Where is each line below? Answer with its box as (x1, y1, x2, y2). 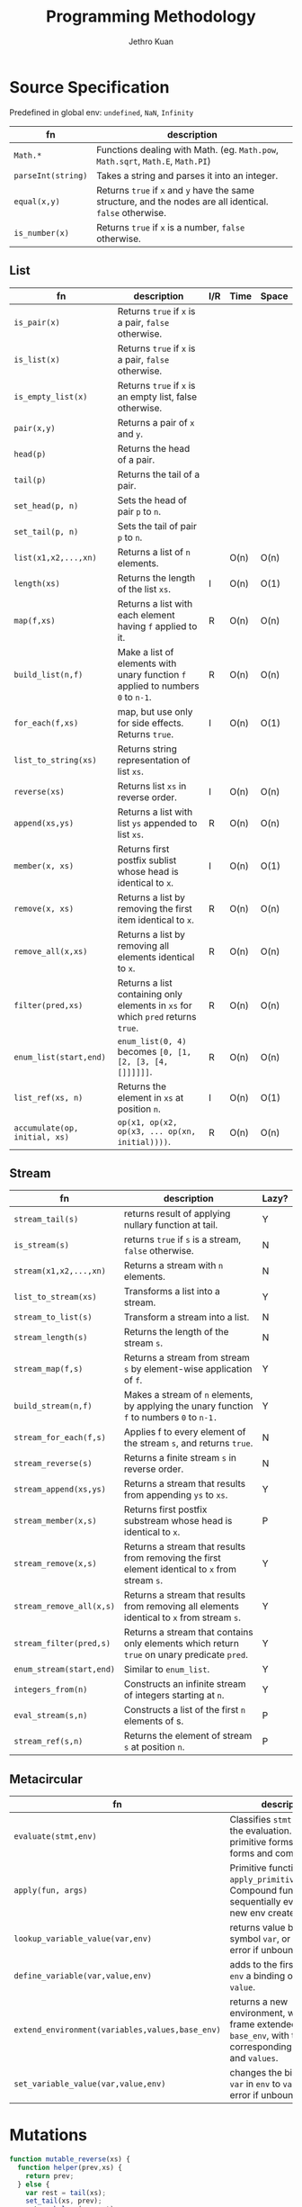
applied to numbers (117, 680, 200, 692)
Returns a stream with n (124, 1259, 224, 1272)
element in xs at (117, 1091, 184, 1103)
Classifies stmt (229, 1814, 292, 1826)
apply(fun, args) (13, 1886, 88, 1896)
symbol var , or (229, 1932, 291, 1945)
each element (117, 608, 175, 621)
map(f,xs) (13, 615, 56, 626)
